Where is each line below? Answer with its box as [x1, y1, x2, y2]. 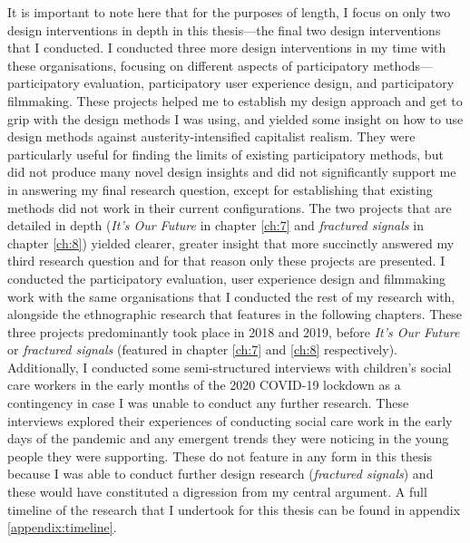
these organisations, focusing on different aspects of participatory [7, 55, 369, 74]
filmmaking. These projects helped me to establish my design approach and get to [7, 91, 463, 110]
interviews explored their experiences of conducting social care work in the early [7, 411, 453, 430]
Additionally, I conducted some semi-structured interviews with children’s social [7, 357, 452, 376]
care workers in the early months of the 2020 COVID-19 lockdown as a [7, 375, 401, 394]
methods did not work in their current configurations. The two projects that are [7, 198, 452, 217]
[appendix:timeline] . [7, 518, 117, 537]
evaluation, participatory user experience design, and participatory [83, 73, 455, 92]
